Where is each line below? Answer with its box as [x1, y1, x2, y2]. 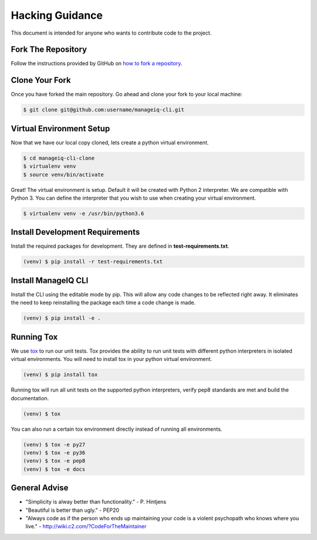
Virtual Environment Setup [11, 123, 110, 133]
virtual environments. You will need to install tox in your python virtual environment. [11, 356, 213, 363]
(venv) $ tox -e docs [23, 465, 86, 473]
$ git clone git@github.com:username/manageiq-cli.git [23, 106, 184, 113]
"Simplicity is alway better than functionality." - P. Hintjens [25, 498, 167, 505]
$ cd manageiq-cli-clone [23, 154, 95, 161]
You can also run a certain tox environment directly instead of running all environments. [11, 426, 222, 433]
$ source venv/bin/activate [23, 171, 104, 178]
